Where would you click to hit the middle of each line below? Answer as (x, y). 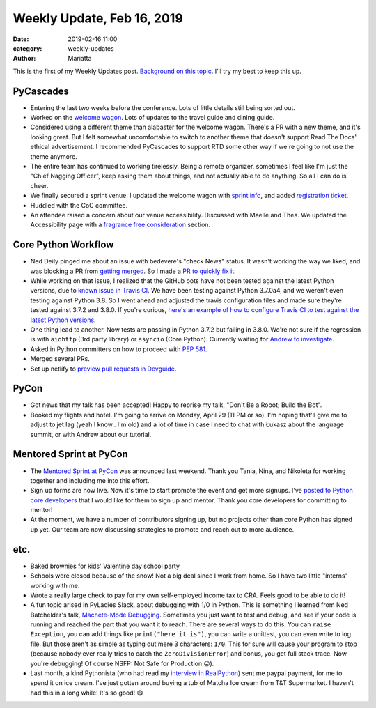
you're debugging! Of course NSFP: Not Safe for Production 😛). (122, 663)
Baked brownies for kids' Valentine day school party (105, 566)
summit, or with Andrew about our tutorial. (91, 434)
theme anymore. (54, 156)
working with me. (55, 585)
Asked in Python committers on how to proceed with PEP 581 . (119, 349)
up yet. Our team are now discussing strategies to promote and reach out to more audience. (162, 529)
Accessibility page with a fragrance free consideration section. (120, 225)
